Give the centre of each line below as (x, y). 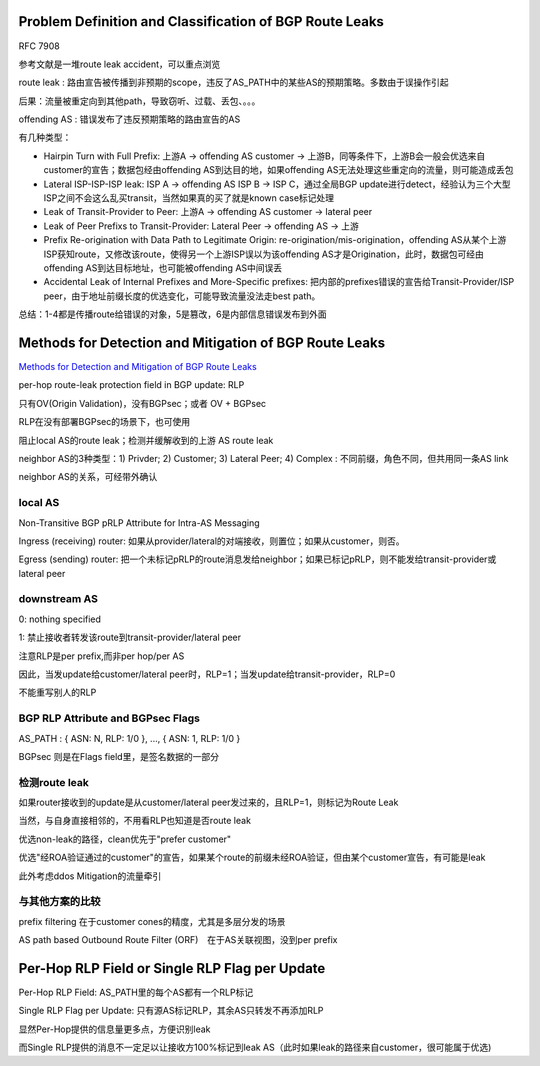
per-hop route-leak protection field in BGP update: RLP (131, 385)
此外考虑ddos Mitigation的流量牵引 (90, 876)
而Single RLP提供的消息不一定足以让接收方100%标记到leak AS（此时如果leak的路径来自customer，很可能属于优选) (255, 1047)
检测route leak (53, 782)
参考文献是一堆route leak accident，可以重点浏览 (119, 64)
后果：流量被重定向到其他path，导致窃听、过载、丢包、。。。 (139, 101)
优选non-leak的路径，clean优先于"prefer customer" (125, 839)
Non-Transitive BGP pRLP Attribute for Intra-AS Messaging (139, 522)
